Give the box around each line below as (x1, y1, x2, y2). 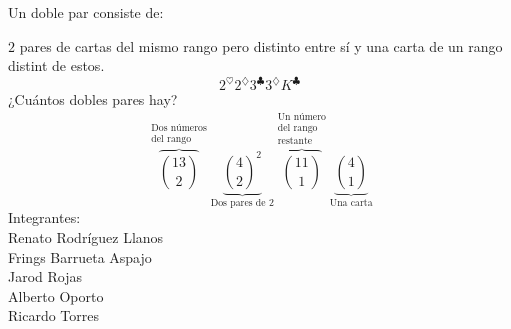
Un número (277, 111, 326, 122)
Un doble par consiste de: (8, 2, 164, 22)
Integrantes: (8, 207, 81, 228)
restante (277, 135, 313, 146)
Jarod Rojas (8, 266, 83, 287)
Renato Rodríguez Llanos (8, 227, 164, 247)
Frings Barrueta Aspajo (8, 246, 152, 267)
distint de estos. (8, 55, 105, 76)
